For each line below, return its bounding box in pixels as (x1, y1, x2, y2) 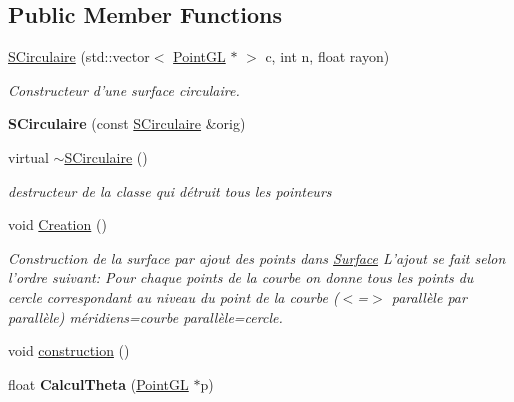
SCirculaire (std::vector (8, 46, 150, 67)
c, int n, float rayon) (265, 46, 390, 67)
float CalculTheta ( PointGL (8, 373, 189, 394)
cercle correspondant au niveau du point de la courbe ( (8, 286, 339, 307)
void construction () (8, 340, 130, 361)
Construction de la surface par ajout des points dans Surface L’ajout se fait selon (8, 247, 506, 268)
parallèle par (391, 286, 467, 307)
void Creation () (8, 214, 107, 235)
